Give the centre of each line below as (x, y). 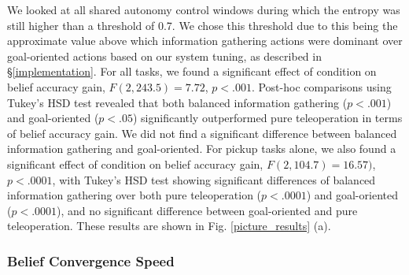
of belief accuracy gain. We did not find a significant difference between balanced (202, 133)
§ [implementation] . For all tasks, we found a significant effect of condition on (192, 71)
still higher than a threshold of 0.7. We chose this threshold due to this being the (203, 25)
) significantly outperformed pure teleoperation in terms (267, 118)
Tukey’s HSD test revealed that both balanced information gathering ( (177, 102)
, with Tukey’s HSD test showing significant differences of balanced (214, 179)
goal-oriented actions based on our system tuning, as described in (164, 56)
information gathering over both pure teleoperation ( (134, 195)
